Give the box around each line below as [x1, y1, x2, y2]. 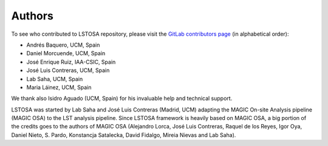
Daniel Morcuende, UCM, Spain [26, 50, 106, 57]
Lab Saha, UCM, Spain [26, 75, 83, 82]
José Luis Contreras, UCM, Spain [26, 67, 110, 74]
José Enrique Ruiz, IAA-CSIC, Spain [26, 58, 116, 65]
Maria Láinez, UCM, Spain [26, 84, 92, 91]
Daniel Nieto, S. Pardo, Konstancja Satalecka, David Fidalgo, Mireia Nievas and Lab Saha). [11, 131, 236, 139]
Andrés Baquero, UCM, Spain [26, 41, 100, 48]
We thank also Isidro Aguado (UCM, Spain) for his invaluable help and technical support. [11, 95, 233, 102]
